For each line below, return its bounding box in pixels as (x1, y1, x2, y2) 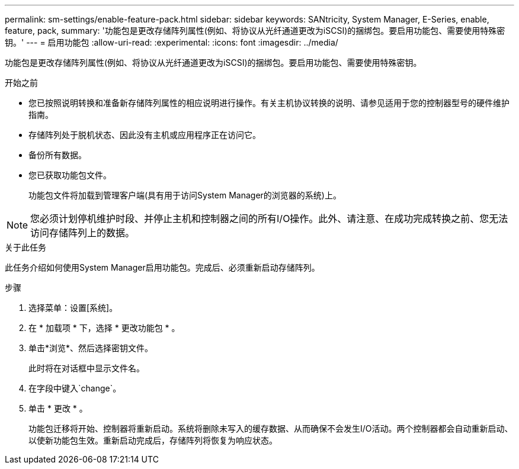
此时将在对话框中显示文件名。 (28, 363, 145, 373)
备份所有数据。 (28, 150, 86, 160)
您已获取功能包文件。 (28, 170, 111, 180)
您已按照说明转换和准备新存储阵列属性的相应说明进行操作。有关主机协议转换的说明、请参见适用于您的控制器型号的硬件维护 (28, 98, 510, 108)
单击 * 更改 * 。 (28, 403, 88, 413)
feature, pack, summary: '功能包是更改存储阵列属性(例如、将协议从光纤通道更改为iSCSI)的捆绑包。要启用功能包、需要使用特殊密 (5, 25, 505, 36)
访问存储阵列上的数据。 (30, 227, 135, 239)
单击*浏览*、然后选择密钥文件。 (28, 343, 153, 353)
